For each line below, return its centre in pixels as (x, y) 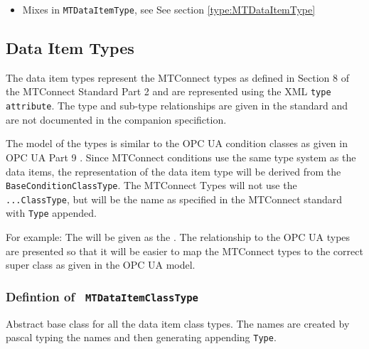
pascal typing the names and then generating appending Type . (141, 337)
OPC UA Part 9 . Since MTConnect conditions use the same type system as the (181, 157)
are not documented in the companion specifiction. (116, 119)
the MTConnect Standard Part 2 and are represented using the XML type (169, 91)
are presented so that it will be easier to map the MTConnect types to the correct (184, 251)
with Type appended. (51, 213)
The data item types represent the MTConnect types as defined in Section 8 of (177, 77)
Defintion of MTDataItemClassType (102, 296)
